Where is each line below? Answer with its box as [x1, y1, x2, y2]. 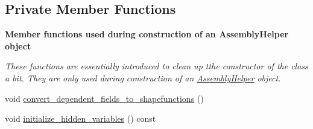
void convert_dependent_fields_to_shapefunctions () [5, 92, 204, 104]
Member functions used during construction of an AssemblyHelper [5, 28, 289, 40]
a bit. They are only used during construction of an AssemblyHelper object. [5, 71, 281, 84]
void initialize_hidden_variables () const [5, 112, 156, 125]
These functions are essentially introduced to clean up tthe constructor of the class [5, 60, 308, 72]
